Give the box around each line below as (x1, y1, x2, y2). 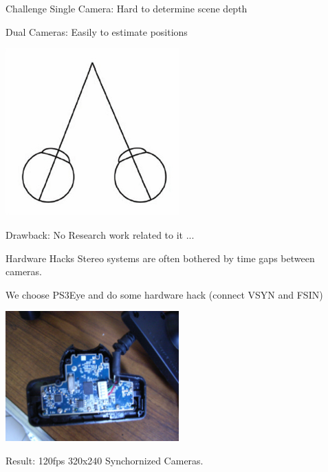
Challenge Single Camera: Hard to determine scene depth (6, 1, 248, 15)
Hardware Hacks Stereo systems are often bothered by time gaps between (6, 250, 315, 265)
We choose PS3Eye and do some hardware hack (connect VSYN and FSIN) (6, 287, 323, 301)
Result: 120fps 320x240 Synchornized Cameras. (6, 453, 204, 467)
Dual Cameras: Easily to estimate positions (6, 24, 188, 39)
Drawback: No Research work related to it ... (6, 227, 195, 242)
